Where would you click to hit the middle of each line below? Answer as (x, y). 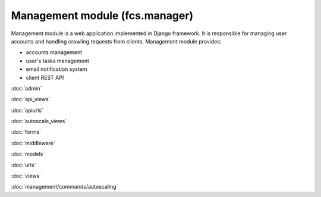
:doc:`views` (26, 176)
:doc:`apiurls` (27, 110)
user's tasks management (57, 61)
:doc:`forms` (26, 132)
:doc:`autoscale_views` (39, 121)
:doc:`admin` (26, 88)
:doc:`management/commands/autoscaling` (64, 187)
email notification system (56, 69)
